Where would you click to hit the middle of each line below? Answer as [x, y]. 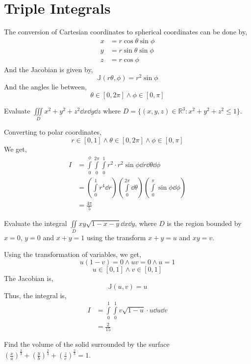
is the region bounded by [204, 223]
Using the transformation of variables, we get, [73, 254]
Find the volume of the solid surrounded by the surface [87, 344]
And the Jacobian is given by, [49, 69]
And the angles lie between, [45, 87]
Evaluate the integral [36, 223]
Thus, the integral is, [35, 295]
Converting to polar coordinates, [53, 132]
